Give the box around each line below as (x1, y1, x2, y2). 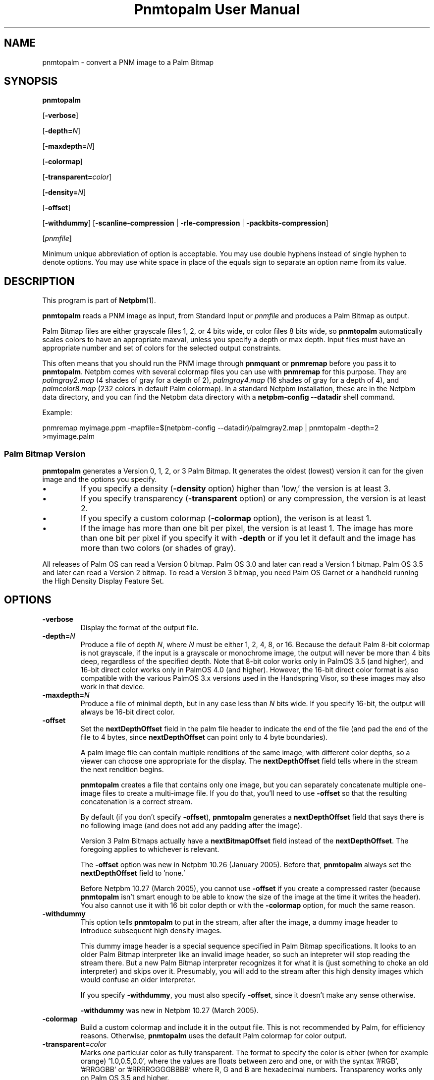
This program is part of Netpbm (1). (42, 296, 156, 305)
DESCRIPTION (4, 275, 75, 288)
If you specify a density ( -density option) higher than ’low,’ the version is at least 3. (81, 483, 391, 494)
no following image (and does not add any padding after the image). (80, 821, 302, 830)
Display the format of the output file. (80, 623, 199, 632)
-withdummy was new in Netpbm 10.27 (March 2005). (80, 1006, 259, 1015)
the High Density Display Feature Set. (42, 577, 164, 586)
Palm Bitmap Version (4, 448, 86, 459)
